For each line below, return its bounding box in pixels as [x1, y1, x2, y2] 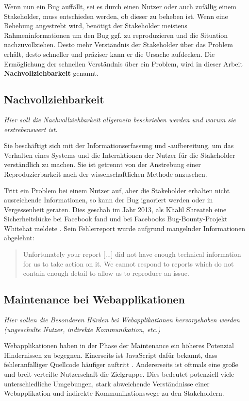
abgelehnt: [4, 233, 34, 243]
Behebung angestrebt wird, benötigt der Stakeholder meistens [4, 20, 187, 31]
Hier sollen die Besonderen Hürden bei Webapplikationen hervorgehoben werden [4, 315, 240, 325]
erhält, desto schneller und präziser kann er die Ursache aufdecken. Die [4, 49, 215, 59]
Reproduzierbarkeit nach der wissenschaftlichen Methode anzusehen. [4, 168, 207, 179]
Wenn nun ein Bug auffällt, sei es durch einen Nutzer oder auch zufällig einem [4, 1, 236, 11]
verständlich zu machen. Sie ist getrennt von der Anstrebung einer [4, 159, 201, 169]
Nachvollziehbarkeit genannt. [4, 68, 99, 78]
